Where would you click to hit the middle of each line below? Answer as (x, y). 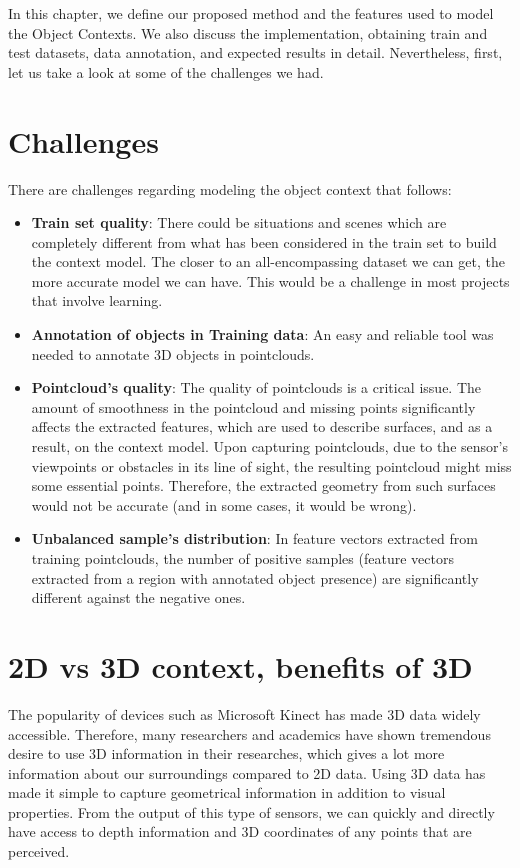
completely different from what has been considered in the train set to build (264, 241)
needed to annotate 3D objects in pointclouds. (173, 353)
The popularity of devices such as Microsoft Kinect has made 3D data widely (244, 713)
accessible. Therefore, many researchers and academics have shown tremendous (249, 733)
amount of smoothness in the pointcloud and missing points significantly (253, 406)
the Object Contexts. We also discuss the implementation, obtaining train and (248, 32)
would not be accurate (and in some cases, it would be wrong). (224, 504)
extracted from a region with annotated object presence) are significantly (255, 577)
